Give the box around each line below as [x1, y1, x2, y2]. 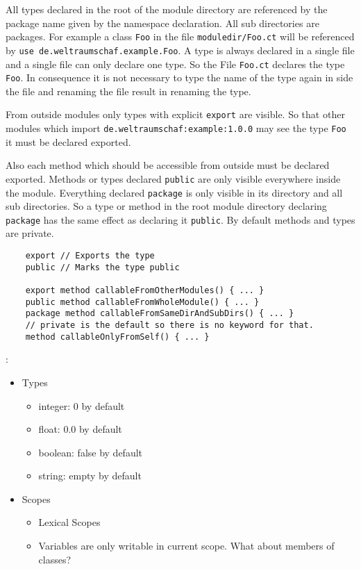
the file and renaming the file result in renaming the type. [6, 83, 251, 98]
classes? [38, 552, 72, 566]
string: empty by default [38, 468, 142, 483]
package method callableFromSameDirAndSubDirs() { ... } [25, 308, 294, 319]
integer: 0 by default [38, 398, 125, 413]
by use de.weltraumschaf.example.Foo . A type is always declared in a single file [6, 42, 355, 57]
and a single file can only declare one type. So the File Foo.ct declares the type [6, 56, 345, 71]
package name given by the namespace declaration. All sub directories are [6, 15, 319, 30]
